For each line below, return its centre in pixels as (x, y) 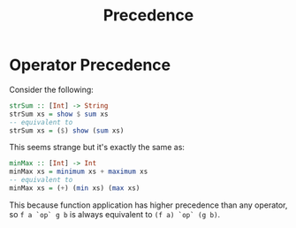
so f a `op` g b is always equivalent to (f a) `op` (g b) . (115, 214)
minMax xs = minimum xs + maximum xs (79, 172)
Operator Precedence (90, 65)
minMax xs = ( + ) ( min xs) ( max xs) (75, 188)
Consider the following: (52, 89)
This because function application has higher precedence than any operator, (148, 205)
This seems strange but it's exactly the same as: (97, 148)
